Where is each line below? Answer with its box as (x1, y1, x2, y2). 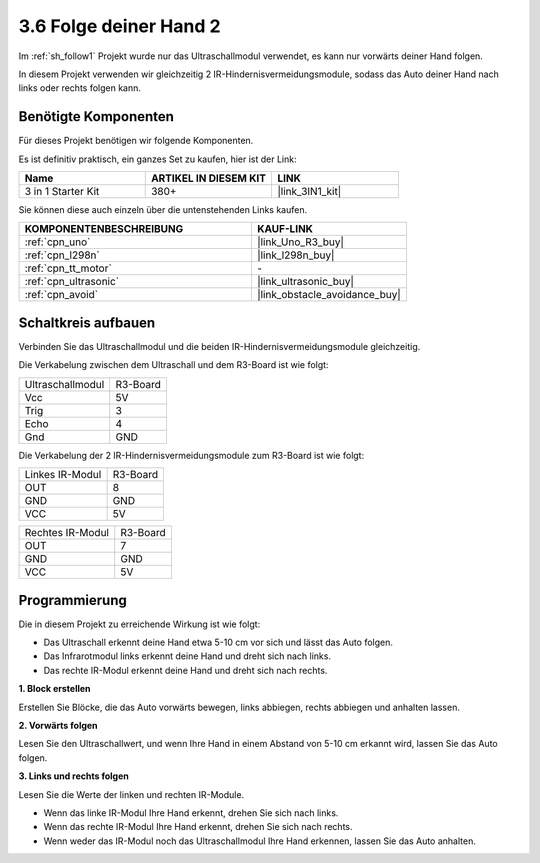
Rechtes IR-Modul (24, 526, 110, 540)
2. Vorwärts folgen (18, 719, 99, 731)
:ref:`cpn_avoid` (24, 288, 99, 302)
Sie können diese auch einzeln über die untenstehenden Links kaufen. (18, 204, 308, 216)
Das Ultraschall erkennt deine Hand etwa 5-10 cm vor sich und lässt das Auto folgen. (43, 636, 394, 648)
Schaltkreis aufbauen (18, 314, 156, 331)
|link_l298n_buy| (256, 248, 335, 262)
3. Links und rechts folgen (18, 770, 129, 782)
